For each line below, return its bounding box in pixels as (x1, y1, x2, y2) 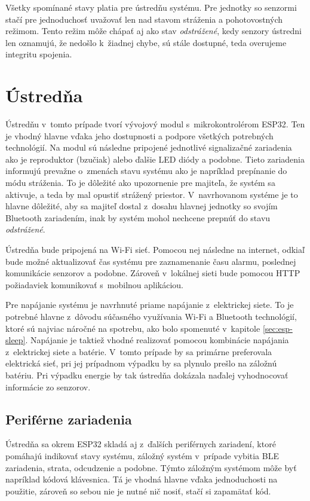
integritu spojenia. (5, 48, 72, 60)
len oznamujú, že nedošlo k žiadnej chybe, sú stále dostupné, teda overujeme (5, 36, 287, 48)
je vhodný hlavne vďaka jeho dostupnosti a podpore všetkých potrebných (5, 129, 274, 142)
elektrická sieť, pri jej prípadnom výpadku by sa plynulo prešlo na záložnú (5, 357, 277, 369)
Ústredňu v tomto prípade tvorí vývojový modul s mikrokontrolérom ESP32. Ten (5, 118, 305, 130)
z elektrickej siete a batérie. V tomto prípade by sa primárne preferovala (5, 345, 272, 358)
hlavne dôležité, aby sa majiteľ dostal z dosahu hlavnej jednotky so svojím (5, 200, 278, 212)
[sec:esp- (262, 322, 293, 334)
